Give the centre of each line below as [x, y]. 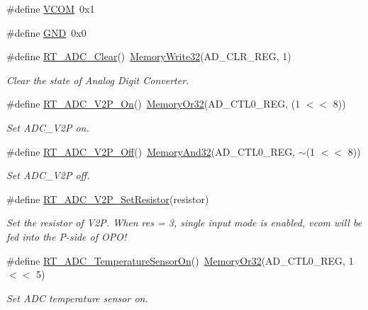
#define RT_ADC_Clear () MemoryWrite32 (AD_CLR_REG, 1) [149, 56]
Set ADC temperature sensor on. [77, 298]
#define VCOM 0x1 [51, 8]
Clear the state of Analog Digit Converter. [98, 80]
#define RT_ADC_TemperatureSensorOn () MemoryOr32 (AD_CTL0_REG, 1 [180, 260]
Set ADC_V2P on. [48, 127]
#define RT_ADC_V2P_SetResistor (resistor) [108, 199]
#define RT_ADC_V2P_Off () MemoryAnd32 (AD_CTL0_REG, [151, 151]
